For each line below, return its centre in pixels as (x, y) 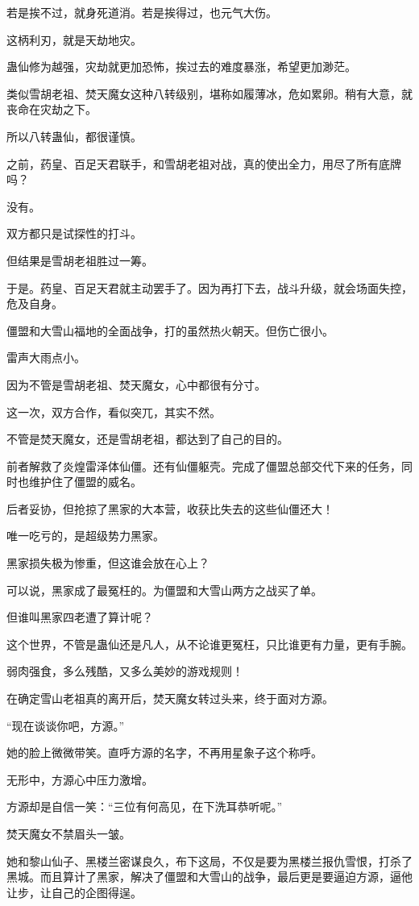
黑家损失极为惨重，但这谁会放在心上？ (108, 563)
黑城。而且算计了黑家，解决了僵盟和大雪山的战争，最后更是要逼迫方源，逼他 (209, 877)
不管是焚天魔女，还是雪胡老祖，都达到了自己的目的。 (147, 439)
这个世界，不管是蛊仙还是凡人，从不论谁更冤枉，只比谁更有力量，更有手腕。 (209, 644)
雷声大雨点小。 (46, 357)
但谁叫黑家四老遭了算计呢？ (80, 617)
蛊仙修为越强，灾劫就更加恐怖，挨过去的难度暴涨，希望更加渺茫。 (181, 66)
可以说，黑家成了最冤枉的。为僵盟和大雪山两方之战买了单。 (164, 590)
